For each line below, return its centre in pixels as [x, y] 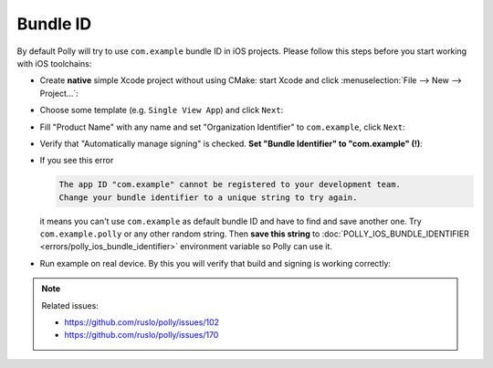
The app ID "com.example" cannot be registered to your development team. [230, 184]
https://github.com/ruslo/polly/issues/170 [142, 335]
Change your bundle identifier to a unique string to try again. [208, 197]
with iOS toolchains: [54, 63]
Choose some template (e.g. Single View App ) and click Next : [162, 110]
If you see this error [77, 161]
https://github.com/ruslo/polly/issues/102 [142, 322]
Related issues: [70, 305]
